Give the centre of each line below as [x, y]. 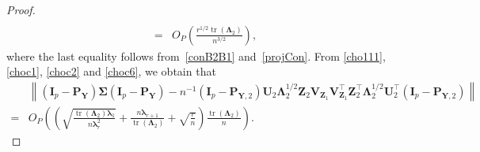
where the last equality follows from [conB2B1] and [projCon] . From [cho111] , [196, 56]
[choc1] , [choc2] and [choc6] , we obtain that [111, 71]
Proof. [21, 9]
